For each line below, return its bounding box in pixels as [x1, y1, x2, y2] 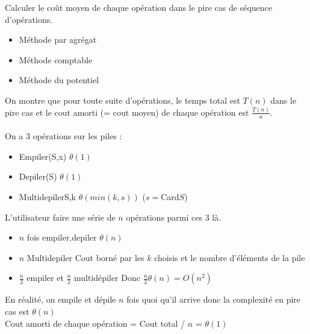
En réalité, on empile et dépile [5, 293, 116, 306]
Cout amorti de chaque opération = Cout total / [5, 317, 185, 329]
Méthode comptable [19, 53, 93, 66]
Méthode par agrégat [19, 33, 97, 46]
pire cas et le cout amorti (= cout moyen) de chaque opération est [5, 106, 249, 118]
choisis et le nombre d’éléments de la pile [154, 251, 305, 263]
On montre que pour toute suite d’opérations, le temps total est [5, 93, 240, 106]
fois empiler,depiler [26, 231, 97, 244]
